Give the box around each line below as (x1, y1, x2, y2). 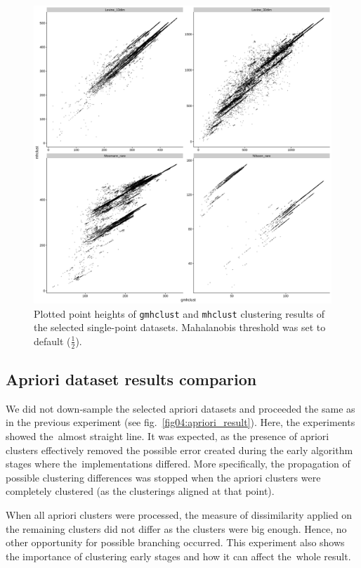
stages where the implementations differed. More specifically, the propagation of (6, 456, 350, 471)
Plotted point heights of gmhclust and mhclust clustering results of (34, 306, 325, 321)
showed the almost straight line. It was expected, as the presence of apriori (6, 429, 329, 444)
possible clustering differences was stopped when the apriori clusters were (6, 470, 321, 484)
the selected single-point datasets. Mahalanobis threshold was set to (34, 320, 326, 335)
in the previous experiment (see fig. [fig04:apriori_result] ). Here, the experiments (6, 415, 355, 430)
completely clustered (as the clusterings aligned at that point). (6, 484, 275, 498)
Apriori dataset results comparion (6, 368, 257, 390)
